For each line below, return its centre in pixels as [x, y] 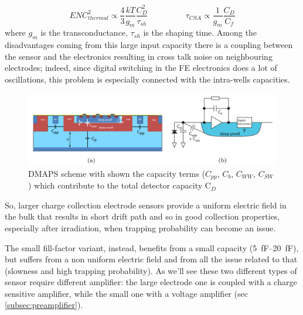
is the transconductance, [84, 32]
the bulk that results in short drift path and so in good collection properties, [142, 216]
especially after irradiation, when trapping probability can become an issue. [140, 227]
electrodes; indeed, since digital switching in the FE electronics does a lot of [141, 68]
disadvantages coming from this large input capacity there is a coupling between [149, 45]
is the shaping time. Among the [200, 32]
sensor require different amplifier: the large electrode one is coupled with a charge [151, 282]
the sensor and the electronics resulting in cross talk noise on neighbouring [139, 56]
